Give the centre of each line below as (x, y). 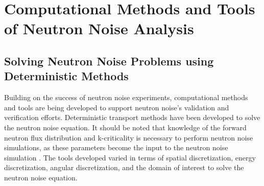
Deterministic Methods (66, 76)
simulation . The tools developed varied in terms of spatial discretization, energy (130, 157)
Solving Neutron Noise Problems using (109, 61)
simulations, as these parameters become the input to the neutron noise (116, 147)
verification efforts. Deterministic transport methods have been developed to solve (132, 117)
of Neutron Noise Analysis (99, 28)
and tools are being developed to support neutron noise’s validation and (117, 107)
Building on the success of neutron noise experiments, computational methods (126, 97)
